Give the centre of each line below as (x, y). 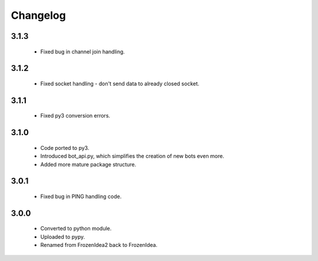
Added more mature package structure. (88, 164)
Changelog (38, 15)
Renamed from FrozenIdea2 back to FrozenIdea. (99, 245)
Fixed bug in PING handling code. (81, 196)
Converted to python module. (76, 229)
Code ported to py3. (65, 148)
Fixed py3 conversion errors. (75, 116)
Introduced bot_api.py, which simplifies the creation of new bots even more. (132, 156)
